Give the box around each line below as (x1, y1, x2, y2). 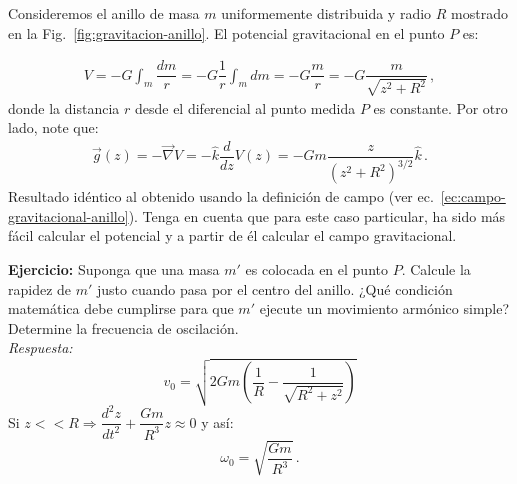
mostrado (451, 3, 508, 23)
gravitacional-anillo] (8, 205, 129, 226)
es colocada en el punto (245, 259, 388, 280)
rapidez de (8, 278, 72, 299)
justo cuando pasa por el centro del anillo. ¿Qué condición (97, 278, 453, 299)
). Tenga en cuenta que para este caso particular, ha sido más (128, 205, 506, 226)
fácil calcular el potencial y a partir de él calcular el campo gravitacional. (8, 225, 457, 246)
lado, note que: (8, 117, 99, 138)
